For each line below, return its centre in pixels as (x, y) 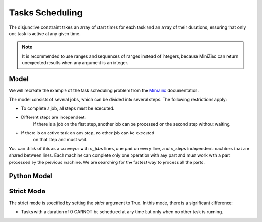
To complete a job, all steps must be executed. (68, 108)
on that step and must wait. (60, 140)
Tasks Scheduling (46, 13)
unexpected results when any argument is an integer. (75, 63)
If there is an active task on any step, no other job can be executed (88, 133)
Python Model (31, 176)
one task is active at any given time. (45, 33)
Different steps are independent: (53, 117)
